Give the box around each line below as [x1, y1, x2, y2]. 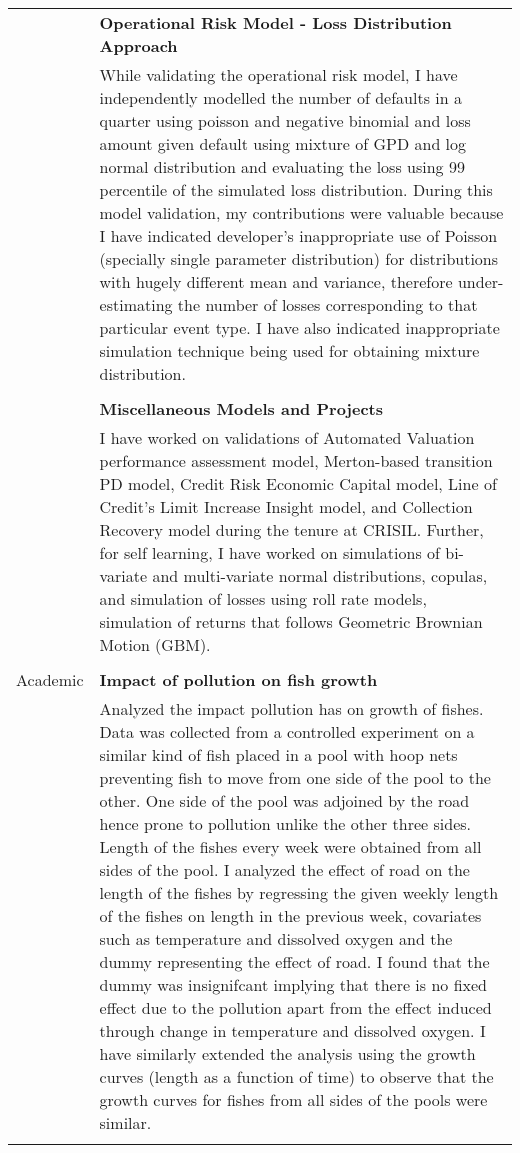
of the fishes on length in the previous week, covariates [99, 904, 482, 927]
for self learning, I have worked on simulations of [99, 541, 440, 564]
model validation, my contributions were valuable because [99, 201, 504, 224]
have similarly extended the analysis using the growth [99, 1042, 476, 1065]
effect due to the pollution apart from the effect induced [99, 996, 492, 1019]
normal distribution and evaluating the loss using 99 [99, 155, 465, 178]
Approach [99, 34, 178, 57]
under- [457, 270, 504, 293]
